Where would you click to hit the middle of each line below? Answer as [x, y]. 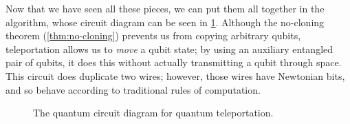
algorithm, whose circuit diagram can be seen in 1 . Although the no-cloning [165, 22]
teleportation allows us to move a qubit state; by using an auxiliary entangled [169, 49]
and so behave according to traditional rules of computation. [133, 89]
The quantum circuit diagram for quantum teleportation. [153, 113]
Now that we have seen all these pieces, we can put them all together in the [165, 8]
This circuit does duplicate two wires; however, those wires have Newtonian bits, [175, 75]
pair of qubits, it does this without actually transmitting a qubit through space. [174, 62]
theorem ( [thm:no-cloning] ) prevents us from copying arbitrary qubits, [153, 35]
